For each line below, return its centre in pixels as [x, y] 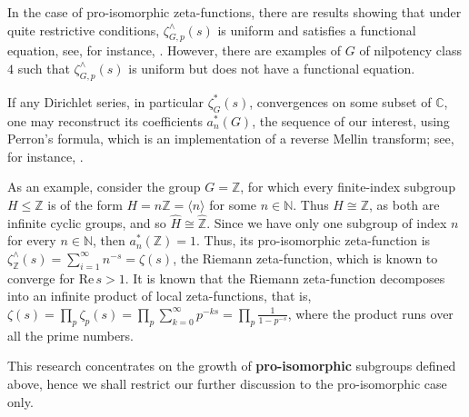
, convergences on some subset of [340, 101]
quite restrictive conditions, [84, 30]
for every [32, 240]
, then [109, 240]
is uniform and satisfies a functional [317, 30]
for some [233, 204]
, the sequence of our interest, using [351, 120]
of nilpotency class [410, 50]
